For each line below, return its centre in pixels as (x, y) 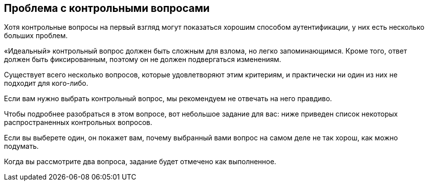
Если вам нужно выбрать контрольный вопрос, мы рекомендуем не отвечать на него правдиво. (168, 99)
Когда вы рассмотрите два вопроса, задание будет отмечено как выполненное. (140, 162)
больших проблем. (36, 36)
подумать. (22, 146)
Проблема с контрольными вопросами (107, 8)
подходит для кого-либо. (46, 83)
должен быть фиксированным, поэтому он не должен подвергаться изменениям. (143, 60)
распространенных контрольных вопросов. (78, 123)
